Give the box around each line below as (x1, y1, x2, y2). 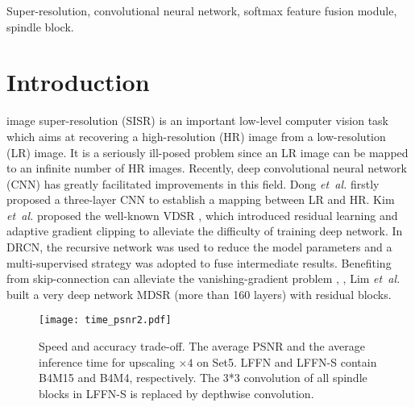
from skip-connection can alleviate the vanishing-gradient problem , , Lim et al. (6, 270, 400, 287)
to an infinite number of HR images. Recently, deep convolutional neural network (6, 160, 407, 177)
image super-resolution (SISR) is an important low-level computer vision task (6, 112, 389, 129)
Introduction (6, 65, 150, 98)
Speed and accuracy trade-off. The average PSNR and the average (39, 338, 365, 355)
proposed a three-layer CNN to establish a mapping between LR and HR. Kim (6, 191, 395, 208)
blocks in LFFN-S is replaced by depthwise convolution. (39, 384, 314, 401)
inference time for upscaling (39, 353, 175, 370)
